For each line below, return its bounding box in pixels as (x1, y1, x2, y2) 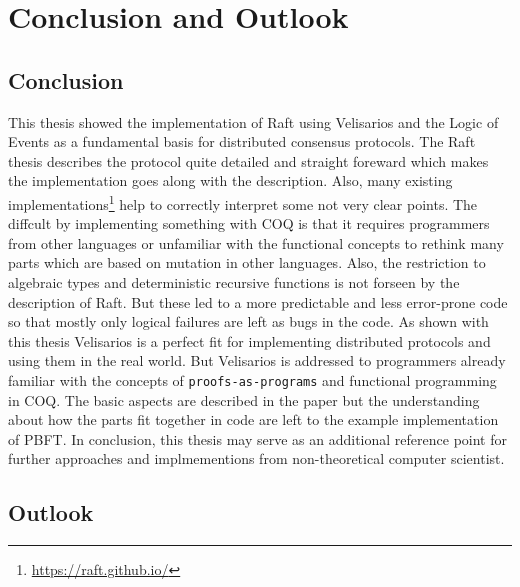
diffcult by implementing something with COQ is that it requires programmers (8, 213, 490, 234)
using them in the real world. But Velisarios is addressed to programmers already (8, 350, 506, 371)
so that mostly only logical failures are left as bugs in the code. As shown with (8, 311, 489, 332)
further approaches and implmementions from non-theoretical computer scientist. (8, 448, 505, 469)
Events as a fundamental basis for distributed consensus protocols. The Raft (8, 131, 476, 152)
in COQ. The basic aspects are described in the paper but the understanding (8, 389, 480, 410)
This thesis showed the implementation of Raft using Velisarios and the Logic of (8, 111, 499, 132)
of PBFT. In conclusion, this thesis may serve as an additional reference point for (8, 428, 507, 449)
